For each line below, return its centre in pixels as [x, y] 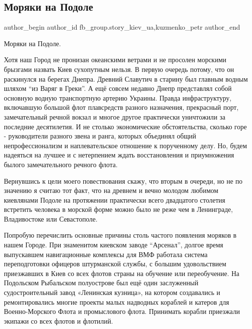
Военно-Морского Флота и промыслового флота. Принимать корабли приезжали [122, 311]
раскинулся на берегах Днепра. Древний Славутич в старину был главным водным [126, 78]
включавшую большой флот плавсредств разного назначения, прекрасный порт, [121, 107]
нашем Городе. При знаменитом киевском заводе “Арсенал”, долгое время [114, 245]
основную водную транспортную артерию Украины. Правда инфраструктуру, [118, 97]
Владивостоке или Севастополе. [51, 218]
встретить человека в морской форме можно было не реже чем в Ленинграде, [118, 209]
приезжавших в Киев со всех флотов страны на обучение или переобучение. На [122, 273]
